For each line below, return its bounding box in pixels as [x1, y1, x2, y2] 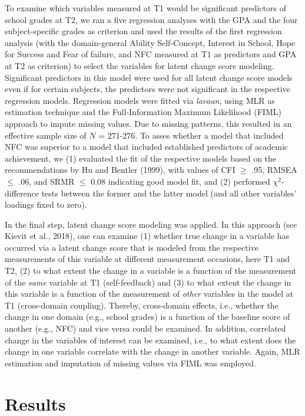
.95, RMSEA [251, 163, 297, 176]
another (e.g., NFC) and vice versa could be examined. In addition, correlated [5, 322, 286, 335]
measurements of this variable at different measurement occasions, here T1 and [5, 253, 290, 265]
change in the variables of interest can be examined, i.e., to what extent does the [5, 333, 296, 346]
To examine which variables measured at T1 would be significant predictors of [5, 2, 287, 14]
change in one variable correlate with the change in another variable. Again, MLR [5, 345, 300, 358]
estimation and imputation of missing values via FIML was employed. [5, 356, 256, 369]
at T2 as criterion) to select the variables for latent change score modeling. [5, 59, 274, 71]
